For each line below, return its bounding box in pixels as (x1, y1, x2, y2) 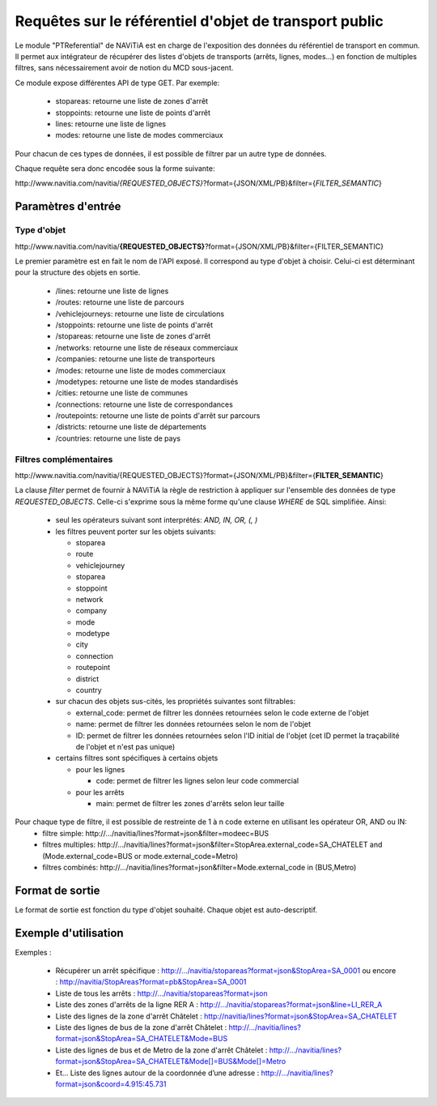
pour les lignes (75, 764, 125, 774)
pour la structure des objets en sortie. (15, 267, 141, 277)
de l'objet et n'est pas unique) (75, 741, 176, 751)
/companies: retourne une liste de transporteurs (55, 354, 216, 364)
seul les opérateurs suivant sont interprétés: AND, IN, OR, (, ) (55, 515, 258, 525)
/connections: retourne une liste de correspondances (55, 399, 234, 409)
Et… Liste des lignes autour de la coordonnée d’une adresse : (55, 1068, 260, 1078)
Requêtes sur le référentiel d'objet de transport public (15, 12, 384, 30)
